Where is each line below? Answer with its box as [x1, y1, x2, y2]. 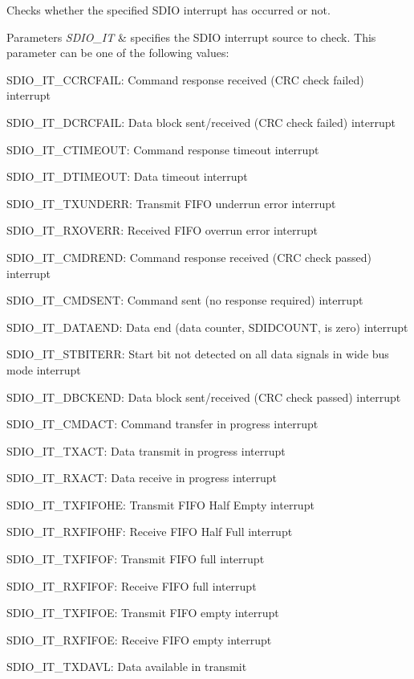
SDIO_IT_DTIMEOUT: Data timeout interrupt [6, 168, 248, 185]
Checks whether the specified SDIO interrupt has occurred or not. [6, 2, 331, 18]
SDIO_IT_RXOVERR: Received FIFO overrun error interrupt [6, 222, 319, 239]
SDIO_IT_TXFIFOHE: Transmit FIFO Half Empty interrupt [6, 496, 315, 513]
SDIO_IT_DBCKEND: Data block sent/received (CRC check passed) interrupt [6, 388, 401, 405]
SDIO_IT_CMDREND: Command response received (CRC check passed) [6, 248, 371, 265]
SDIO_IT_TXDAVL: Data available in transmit [6, 658, 247, 675]
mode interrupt [6, 361, 81, 378]
